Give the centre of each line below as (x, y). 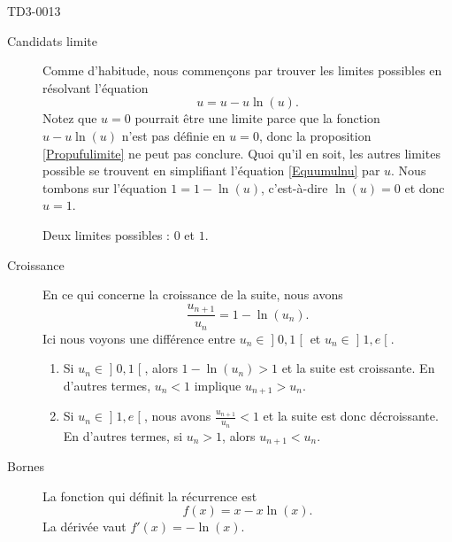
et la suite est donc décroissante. (351, 416)
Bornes (26, 465)
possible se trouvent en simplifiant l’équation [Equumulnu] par (211, 170)
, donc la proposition (315, 135)
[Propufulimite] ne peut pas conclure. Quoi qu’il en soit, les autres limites (241, 153)
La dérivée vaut (84, 527)
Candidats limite (52, 40)
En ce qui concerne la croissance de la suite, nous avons (193, 294)
